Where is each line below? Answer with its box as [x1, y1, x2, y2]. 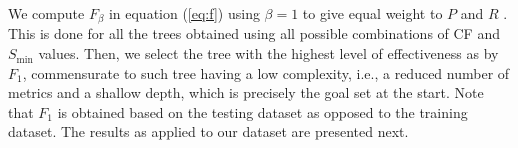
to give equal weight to [302, 3, 443, 23]
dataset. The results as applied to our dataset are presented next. [8, 121, 409, 142]
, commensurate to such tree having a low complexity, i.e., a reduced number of [22, 62, 510, 83]
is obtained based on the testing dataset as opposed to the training [57, 101, 468, 122]
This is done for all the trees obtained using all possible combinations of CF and [8, 23, 500, 44]
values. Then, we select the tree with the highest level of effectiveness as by [38, 43, 499, 64]
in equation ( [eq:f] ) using [108, 3, 260, 23]
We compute [8, 3, 85, 23]
